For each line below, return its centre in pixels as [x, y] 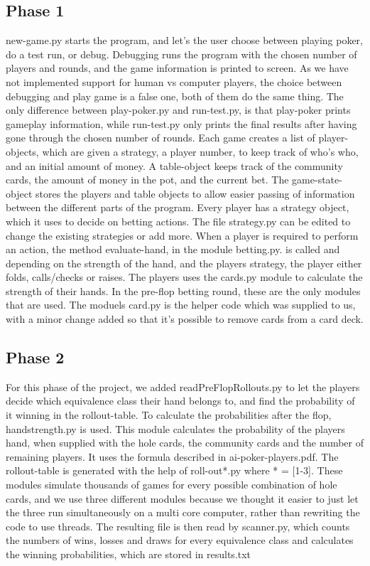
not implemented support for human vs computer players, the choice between [174, 81]
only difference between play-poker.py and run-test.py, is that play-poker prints [178, 110]
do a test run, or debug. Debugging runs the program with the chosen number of [181, 54]
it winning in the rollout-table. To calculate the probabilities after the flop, [169, 415]
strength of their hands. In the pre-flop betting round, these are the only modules [183, 290]
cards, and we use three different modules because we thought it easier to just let [182, 498]
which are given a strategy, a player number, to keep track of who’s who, [200, 151]
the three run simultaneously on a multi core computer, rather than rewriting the [183, 512]
